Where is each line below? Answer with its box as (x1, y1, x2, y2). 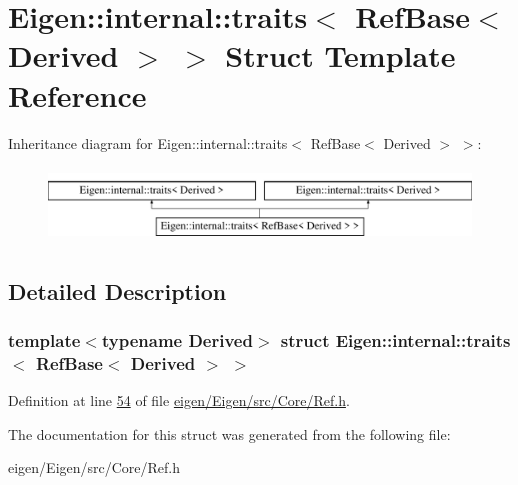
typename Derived (101, 327, 253, 352)
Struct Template (225, 35, 456, 76)
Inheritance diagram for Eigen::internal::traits (8, 132, 288, 153)
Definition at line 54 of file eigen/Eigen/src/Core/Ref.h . (8, 390, 350, 411)
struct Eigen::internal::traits (280, 327, 511, 352)
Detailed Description (8, 275, 227, 306)
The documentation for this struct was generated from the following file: (8, 423, 451, 444)
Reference (8, 74, 147, 115)
